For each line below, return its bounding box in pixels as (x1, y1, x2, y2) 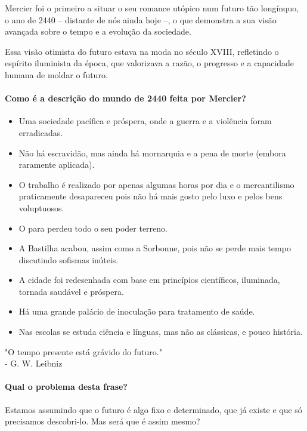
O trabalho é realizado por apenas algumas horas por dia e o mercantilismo (18, 178, 294, 190)
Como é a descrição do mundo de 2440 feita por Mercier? (5, 92, 246, 104)
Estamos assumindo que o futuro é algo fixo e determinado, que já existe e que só (5, 403, 302, 415)
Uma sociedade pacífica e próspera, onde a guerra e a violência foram (18, 115, 272, 127)
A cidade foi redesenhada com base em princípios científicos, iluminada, (18, 273, 280, 286)
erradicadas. (18, 126, 63, 138)
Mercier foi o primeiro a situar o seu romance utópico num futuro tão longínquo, (5, 2, 299, 14)
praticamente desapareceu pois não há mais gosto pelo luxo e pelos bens (18, 190, 283, 202)
